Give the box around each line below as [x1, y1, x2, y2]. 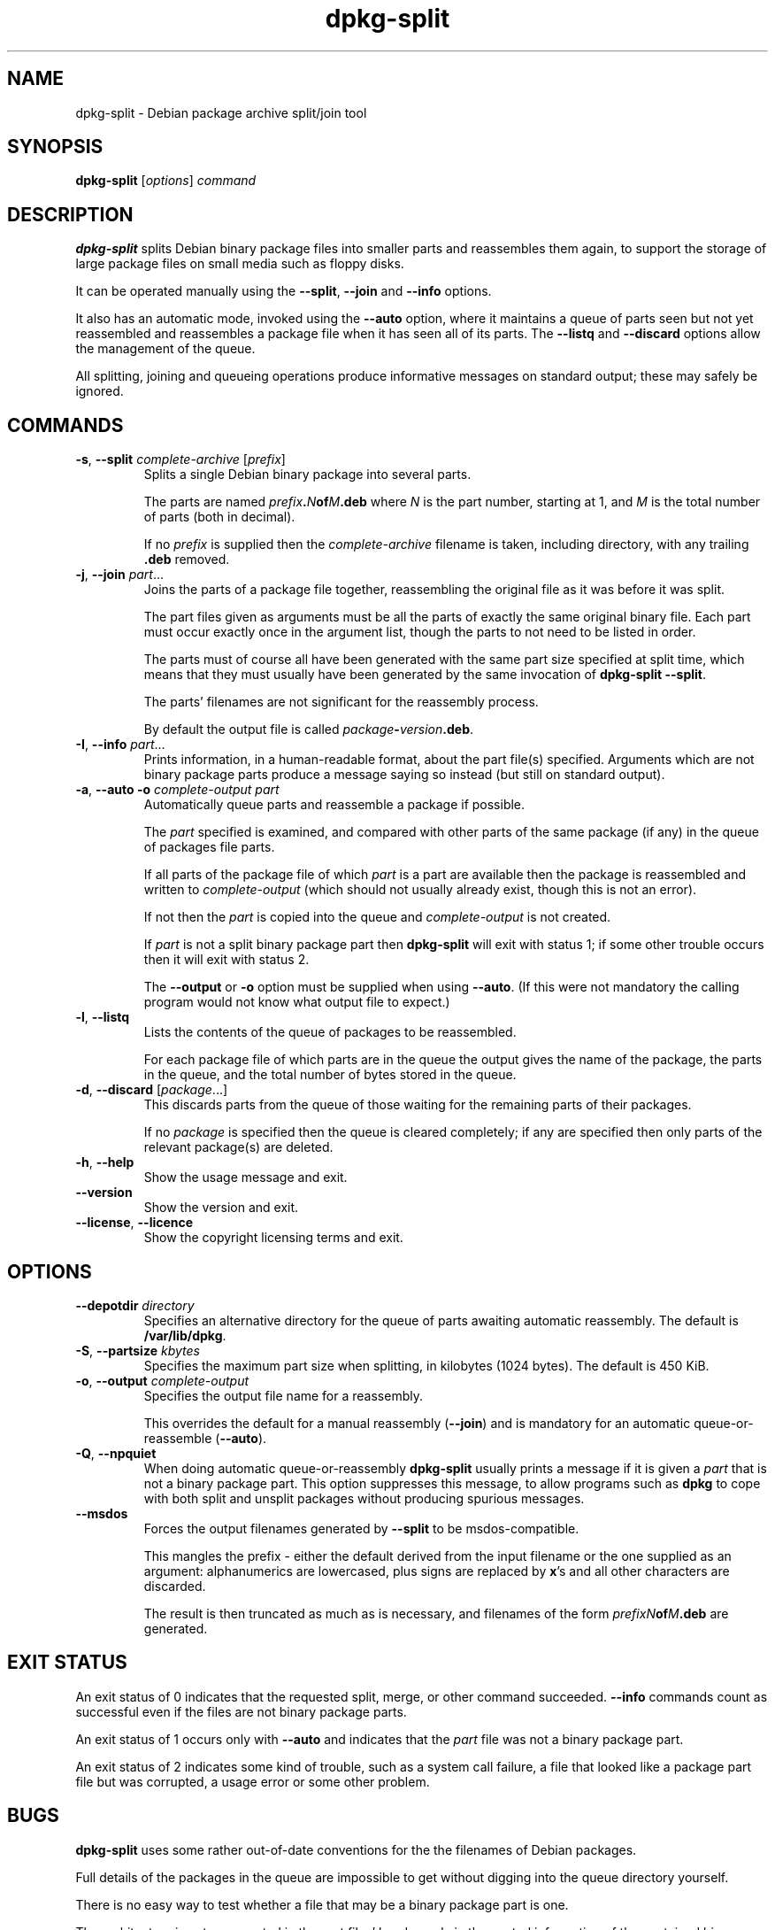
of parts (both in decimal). [143, 509, 295, 525]
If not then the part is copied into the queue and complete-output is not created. [143, 909, 611, 925]
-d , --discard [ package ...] [75, 1082, 228, 1098]
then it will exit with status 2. [143, 952, 310, 968]
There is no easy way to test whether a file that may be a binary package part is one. [75, 1896, 569, 1912]
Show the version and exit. [143, 1200, 299, 1216]
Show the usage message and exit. [143, 1170, 348, 1185]
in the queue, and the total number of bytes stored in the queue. [143, 1067, 517, 1083]
